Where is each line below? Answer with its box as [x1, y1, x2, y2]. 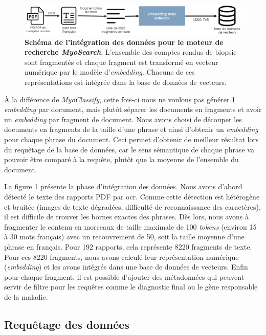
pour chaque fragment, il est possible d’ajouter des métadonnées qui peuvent [4, 271, 245, 282]
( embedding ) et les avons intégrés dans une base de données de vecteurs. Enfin [4, 261, 248, 272]
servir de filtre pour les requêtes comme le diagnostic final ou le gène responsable [4, 281, 258, 292]
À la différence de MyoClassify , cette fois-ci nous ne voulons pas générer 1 [4, 94, 236, 104]
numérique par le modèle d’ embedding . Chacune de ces [25, 66, 195, 77]
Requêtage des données [4, 316, 129, 332]
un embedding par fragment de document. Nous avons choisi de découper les [4, 114, 242, 124]
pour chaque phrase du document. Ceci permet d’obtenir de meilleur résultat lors [4, 133, 259, 144]
